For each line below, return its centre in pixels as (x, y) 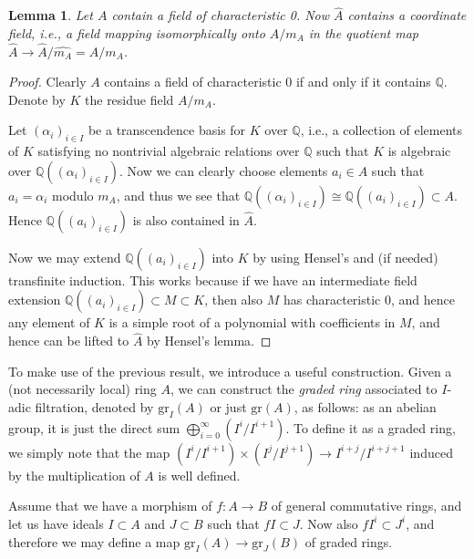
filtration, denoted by (94, 406)
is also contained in (186, 219)
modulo (73, 195)
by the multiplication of (74, 475)
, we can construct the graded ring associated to (304, 389)
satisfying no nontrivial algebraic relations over (169, 151)
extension (35, 300)
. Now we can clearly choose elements (223, 170)
